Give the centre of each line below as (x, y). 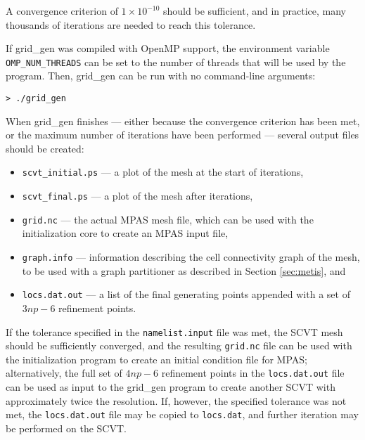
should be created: (45, 148)
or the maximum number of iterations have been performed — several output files (182, 135)
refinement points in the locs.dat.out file (253, 373)
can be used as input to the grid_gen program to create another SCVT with (171, 387)
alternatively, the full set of (64, 373)
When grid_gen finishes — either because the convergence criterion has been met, (183, 121)
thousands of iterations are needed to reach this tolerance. (131, 24)
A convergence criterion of (62, 11)
